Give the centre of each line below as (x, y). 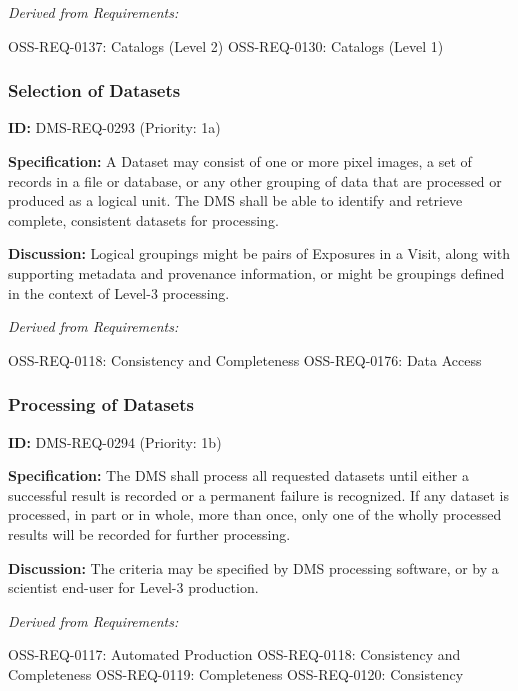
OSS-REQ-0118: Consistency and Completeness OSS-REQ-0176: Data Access (245, 359)
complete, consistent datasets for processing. (143, 219)
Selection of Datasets (94, 90)
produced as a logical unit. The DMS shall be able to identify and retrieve (235, 200)
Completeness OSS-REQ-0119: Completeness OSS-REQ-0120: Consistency (236, 673)
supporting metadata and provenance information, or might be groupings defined (256, 272)
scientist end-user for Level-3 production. (133, 587)
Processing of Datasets (101, 404)
